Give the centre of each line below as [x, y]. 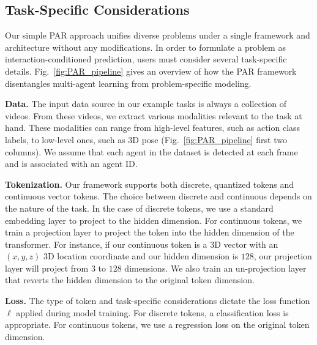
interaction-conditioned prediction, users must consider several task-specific [146, 59]
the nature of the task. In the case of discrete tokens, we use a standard [139, 208]
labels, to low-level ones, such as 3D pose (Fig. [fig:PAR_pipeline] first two [146, 139]
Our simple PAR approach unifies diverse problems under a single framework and [158, 35]
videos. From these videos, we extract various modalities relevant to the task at [154, 115]
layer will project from [47, 268]
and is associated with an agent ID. [71, 164]
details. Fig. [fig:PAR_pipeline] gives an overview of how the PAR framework [151, 71]
